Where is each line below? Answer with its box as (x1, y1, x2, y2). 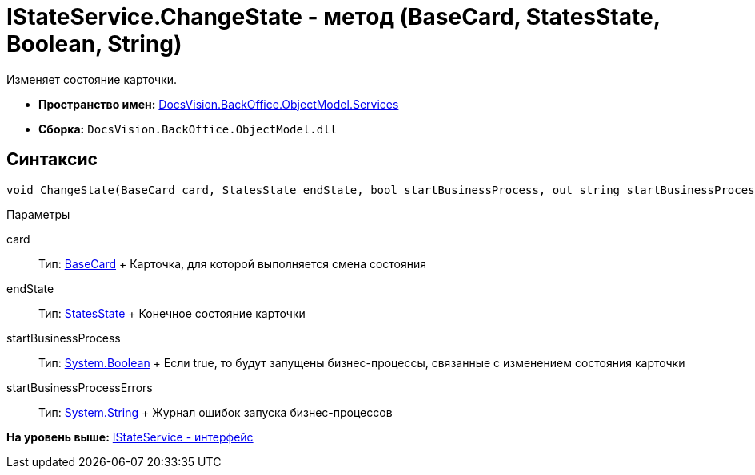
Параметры (6, 207, 70, 221)
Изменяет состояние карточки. (6, 72, 178, 86)
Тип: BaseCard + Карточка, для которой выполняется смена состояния (38, 256, 427, 271)
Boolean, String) (6, 30, 182, 57)
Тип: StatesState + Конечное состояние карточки (38, 306, 306, 320)
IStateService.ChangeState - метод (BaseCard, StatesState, (6, 3, 661, 30)
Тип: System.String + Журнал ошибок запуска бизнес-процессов (38, 405, 393, 419)
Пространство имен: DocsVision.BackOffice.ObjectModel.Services (38, 97, 399, 111)
